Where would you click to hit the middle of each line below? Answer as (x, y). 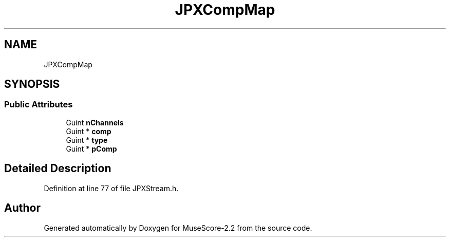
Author (22, 208)
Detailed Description (58, 169)
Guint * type (87, 140)
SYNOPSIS (32, 84)
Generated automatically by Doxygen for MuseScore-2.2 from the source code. (178, 228)
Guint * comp (89, 131)
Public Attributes (39, 105)
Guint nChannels (95, 122)
